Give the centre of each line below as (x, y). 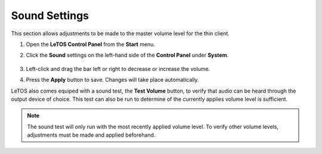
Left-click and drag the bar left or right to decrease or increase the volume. (118, 69)
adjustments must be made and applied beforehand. (91, 135)
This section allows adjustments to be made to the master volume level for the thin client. (120, 33)
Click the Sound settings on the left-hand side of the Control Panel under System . (127, 55)
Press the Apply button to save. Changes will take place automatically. (112, 80)
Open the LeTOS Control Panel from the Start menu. (90, 44)
